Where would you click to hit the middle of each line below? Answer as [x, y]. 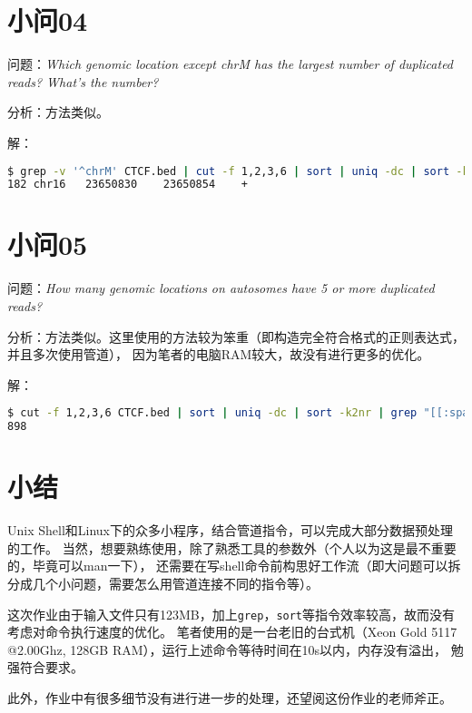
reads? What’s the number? [83, 81]
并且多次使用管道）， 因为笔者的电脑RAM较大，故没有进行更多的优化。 [219, 354]
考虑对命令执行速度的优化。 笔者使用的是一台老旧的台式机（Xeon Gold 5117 [232, 632]
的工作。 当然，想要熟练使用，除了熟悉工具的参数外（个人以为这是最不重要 [232, 547]
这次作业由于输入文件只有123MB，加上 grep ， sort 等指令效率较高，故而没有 [231, 614]
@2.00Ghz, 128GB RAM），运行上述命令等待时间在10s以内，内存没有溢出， [227, 649]
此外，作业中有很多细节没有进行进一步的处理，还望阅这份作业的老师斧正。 [230, 698]
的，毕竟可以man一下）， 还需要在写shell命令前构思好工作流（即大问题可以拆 [234, 566]
